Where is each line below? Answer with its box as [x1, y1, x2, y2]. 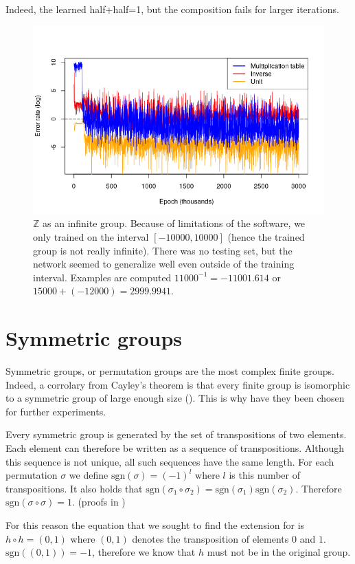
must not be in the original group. [207, 545, 351, 559]
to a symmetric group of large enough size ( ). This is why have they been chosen [5, 391, 345, 405]
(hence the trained [227, 229, 305, 243]
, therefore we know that [92, 545, 196, 559]
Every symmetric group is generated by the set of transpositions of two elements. [5, 427, 347, 442]
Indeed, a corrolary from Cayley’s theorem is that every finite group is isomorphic [5, 377, 350, 391]
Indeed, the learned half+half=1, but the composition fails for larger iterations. [5, 2, 339, 16]
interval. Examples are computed [33, 270, 172, 284]
